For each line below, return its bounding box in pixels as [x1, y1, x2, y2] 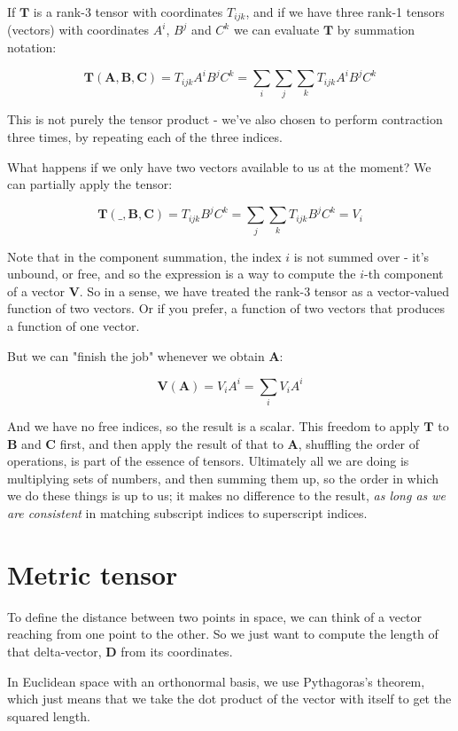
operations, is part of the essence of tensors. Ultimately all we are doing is [7, 452, 409, 470]
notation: [7, 38, 57, 57]
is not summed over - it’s [293, 247, 430, 265]
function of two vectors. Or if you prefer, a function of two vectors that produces [7, 299, 445, 318]
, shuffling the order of [298, 434, 420, 452]
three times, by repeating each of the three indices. [7, 128, 283, 146]
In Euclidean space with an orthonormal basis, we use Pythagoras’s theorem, [7, 672, 425, 690]
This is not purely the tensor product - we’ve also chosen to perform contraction [7, 110, 443, 129]
